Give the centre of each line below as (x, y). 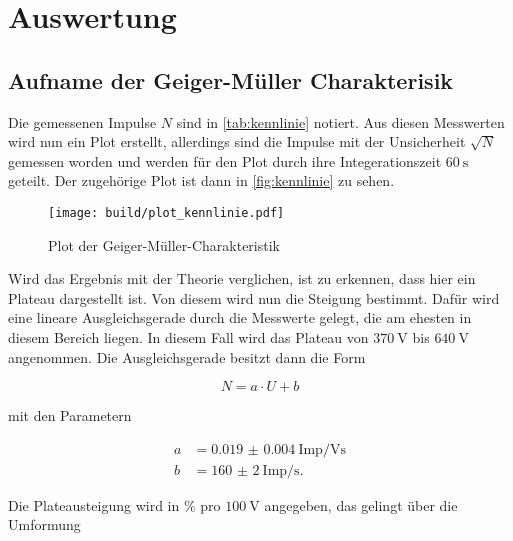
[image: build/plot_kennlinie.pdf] (166, 212)
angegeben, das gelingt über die (361, 504)
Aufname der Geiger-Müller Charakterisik (231, 79)
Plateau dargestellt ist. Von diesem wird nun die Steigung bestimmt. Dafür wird (254, 297)
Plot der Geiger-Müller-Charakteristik (164, 244)
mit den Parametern (70, 415)
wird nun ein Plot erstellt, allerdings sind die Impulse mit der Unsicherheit (237, 141)
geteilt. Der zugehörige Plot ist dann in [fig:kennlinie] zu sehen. (201, 180)
